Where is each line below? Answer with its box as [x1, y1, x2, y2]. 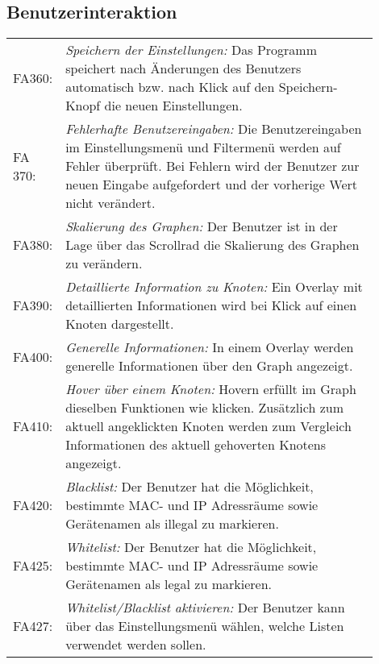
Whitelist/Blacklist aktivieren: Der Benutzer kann [65, 598, 345, 617]
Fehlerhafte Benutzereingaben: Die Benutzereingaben [65, 119, 362, 139]
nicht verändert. [65, 193, 156, 213]
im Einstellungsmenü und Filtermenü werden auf [65, 138, 341, 157]
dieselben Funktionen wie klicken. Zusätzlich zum [65, 398, 344, 417]
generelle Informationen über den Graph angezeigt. [65, 356, 353, 376]
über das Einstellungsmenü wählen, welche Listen [65, 616, 344, 636]
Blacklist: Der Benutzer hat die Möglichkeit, [65, 477, 314, 496]
